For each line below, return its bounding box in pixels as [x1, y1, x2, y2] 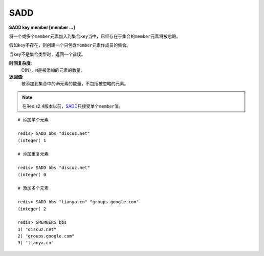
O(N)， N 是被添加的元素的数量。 [21, 67, 85, 73]
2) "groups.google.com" [18, 234, 75, 239]
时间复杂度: [9, 60, 32, 66]
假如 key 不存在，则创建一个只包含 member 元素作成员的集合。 [9, 42, 131, 48]
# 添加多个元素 [18, 186, 49, 191]
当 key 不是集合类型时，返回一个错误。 [9, 51, 86, 57]
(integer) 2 [18, 206, 46, 212]
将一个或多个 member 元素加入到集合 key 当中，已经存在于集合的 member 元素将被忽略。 [9, 33, 181, 39]
